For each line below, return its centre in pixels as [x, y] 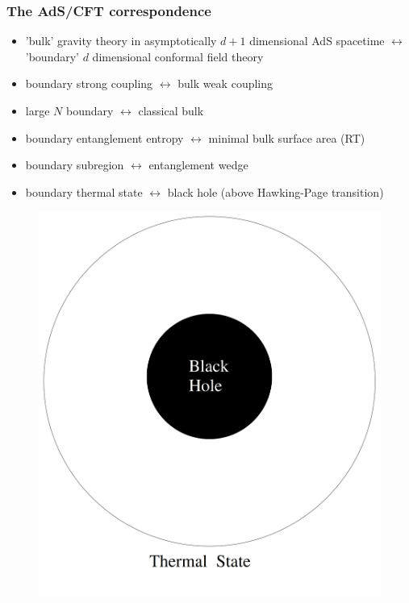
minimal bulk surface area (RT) [287, 137]
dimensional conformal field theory [178, 56]
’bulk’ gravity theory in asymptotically [121, 41]
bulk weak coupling [225, 83]
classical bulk [171, 110]
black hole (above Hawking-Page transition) [275, 191]
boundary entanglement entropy [104, 137]
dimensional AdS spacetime [317, 41]
